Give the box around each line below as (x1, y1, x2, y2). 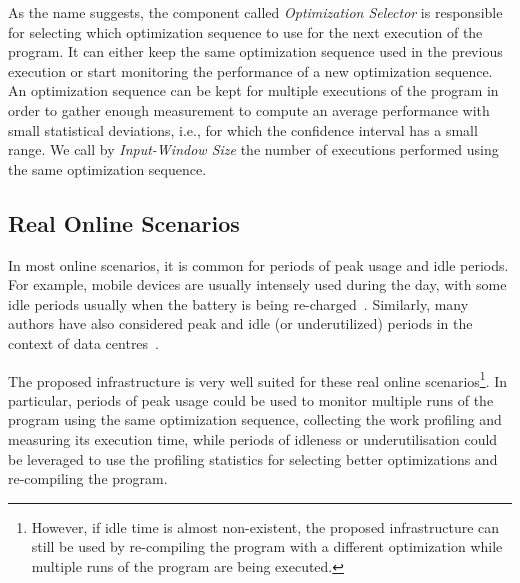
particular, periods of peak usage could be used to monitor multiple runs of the (8, 389, 494, 410)
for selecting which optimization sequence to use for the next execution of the (8, 21, 483, 42)
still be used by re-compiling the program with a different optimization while (31, 536, 503, 557)
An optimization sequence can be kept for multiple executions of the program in (8, 80, 499, 101)
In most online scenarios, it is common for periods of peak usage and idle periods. (8, 254, 509, 275)
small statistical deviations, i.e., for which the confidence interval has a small (8, 119, 478, 140)
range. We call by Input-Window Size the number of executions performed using (8, 139, 499, 160)
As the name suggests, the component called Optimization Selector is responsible (8, 2, 503, 22)
